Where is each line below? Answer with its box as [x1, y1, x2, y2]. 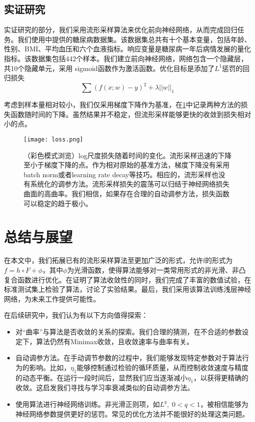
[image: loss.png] [24, 136, 83, 143]
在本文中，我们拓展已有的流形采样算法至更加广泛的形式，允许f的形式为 [4, 255, 233, 265]
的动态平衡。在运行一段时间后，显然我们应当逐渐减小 [15, 372, 187, 382]
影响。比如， [29, 362, 71, 372]
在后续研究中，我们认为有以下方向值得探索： [4, 310, 148, 320]
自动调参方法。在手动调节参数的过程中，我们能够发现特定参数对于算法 [15, 352, 242, 363]
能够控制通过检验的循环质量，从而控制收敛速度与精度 [76, 362, 249, 372]
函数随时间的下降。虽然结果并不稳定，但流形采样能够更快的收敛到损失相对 [10, 109, 251, 119]
